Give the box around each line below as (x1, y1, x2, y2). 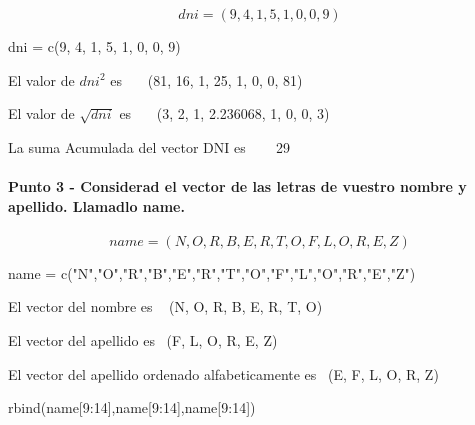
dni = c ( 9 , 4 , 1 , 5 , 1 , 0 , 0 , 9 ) (8, 36, 181, 56)
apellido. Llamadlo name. (8, 195, 185, 216)
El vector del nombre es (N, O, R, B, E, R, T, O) (8, 296, 323, 317)
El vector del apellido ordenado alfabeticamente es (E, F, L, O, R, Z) (8, 363, 439, 384)
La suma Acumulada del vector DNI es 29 (8, 136, 291, 157)
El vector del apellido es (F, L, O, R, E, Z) (8, 329, 278, 350)
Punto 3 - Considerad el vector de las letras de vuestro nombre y (8, 175, 467, 196)
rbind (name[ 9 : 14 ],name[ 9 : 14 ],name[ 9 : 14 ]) (8, 397, 256, 418)
